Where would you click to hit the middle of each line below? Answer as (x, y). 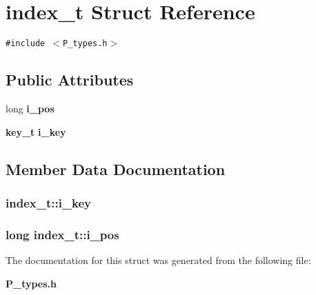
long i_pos (30, 108)
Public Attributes (70, 80)
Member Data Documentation (116, 169)
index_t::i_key (49, 202)
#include (26, 44)
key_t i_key (36, 131)
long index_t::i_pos (62, 234)
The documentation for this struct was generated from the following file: (158, 260)
